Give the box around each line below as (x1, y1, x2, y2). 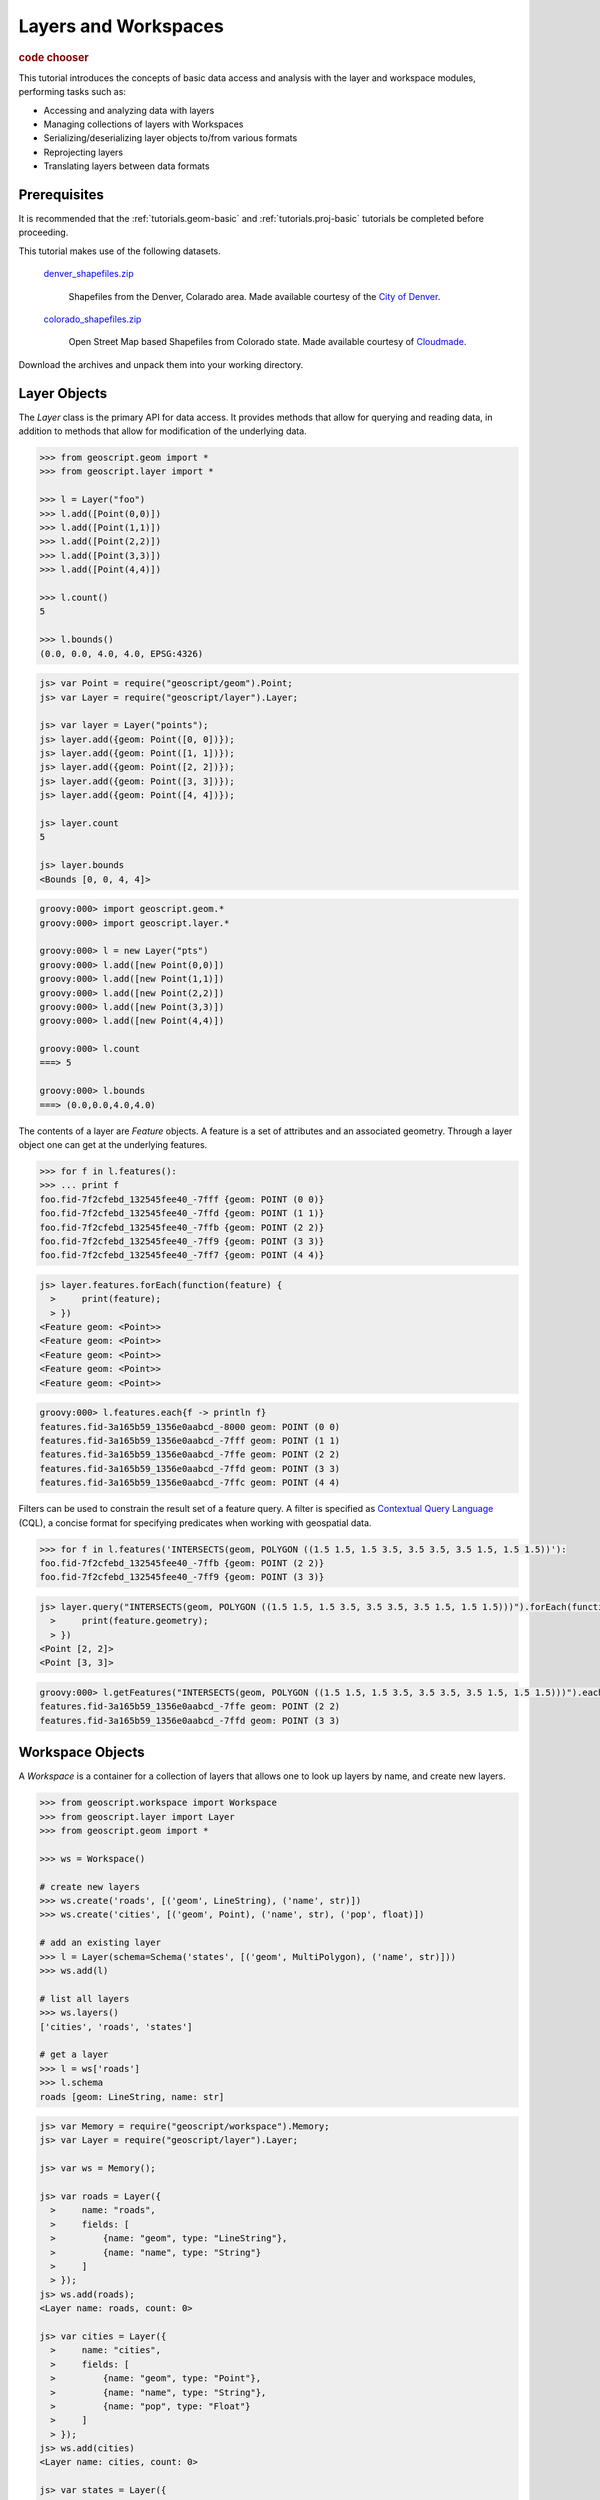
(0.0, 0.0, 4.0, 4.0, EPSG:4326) (39, 648, 204, 659)
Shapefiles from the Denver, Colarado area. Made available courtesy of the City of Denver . (68, 290, 441, 302)
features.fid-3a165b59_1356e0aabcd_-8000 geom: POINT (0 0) (39, 1421, 341, 1432)
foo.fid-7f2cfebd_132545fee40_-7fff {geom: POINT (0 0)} (39, 1193, 325, 1205)
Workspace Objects (18, 1744, 145, 1761)
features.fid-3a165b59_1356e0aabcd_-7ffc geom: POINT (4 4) (39, 1477, 341, 1489)
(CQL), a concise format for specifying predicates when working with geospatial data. (18, 1516, 372, 1529)
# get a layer (39, 2049, 109, 2060)
